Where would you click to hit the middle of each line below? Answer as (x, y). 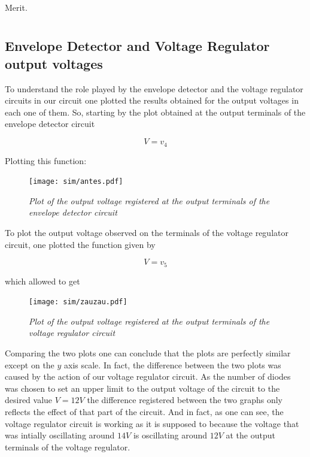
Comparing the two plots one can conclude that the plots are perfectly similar (148, 353)
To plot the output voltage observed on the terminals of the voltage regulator (147, 232)
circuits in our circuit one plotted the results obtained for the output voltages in (152, 100)
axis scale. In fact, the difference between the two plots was (173, 364)
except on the (30, 364)
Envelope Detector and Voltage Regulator (137, 46)
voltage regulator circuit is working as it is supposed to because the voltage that (152, 423)
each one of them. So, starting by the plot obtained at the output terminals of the (155, 112)
